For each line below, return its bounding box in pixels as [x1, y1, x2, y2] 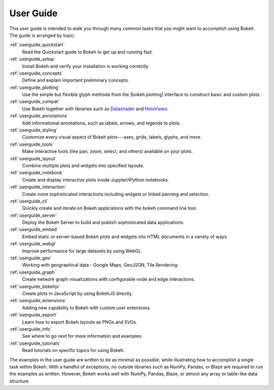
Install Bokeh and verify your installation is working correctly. [22, 63, 150, 69]
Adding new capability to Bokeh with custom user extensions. [22, 305, 151, 311]
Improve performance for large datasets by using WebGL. [22, 248, 143, 254]
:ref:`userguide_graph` [9, 269, 56, 275]
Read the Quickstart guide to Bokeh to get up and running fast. [22, 49, 153, 55]
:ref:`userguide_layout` [9, 155, 57, 161]
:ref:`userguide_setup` [9, 56, 56, 62]
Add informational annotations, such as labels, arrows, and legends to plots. [22, 120, 181, 126]
